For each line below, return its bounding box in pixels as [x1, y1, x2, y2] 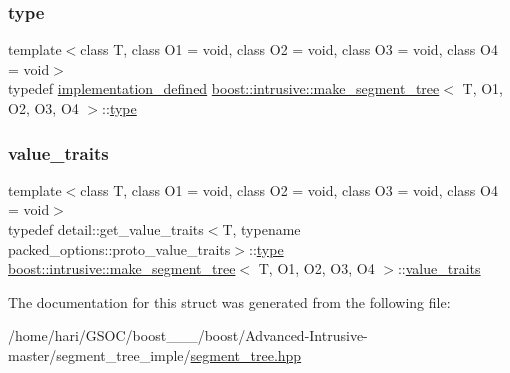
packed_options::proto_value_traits [8, 238, 231, 259]
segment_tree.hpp [190, 344, 302, 365]
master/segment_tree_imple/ [8, 344, 191, 365]
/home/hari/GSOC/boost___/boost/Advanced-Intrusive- [8, 325, 368, 346]
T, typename [222, 219, 301, 239]
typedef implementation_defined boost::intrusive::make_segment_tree [8, 78, 440, 99]
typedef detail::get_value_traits [8, 219, 204, 239]
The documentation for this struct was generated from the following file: [8, 291, 451, 312]
